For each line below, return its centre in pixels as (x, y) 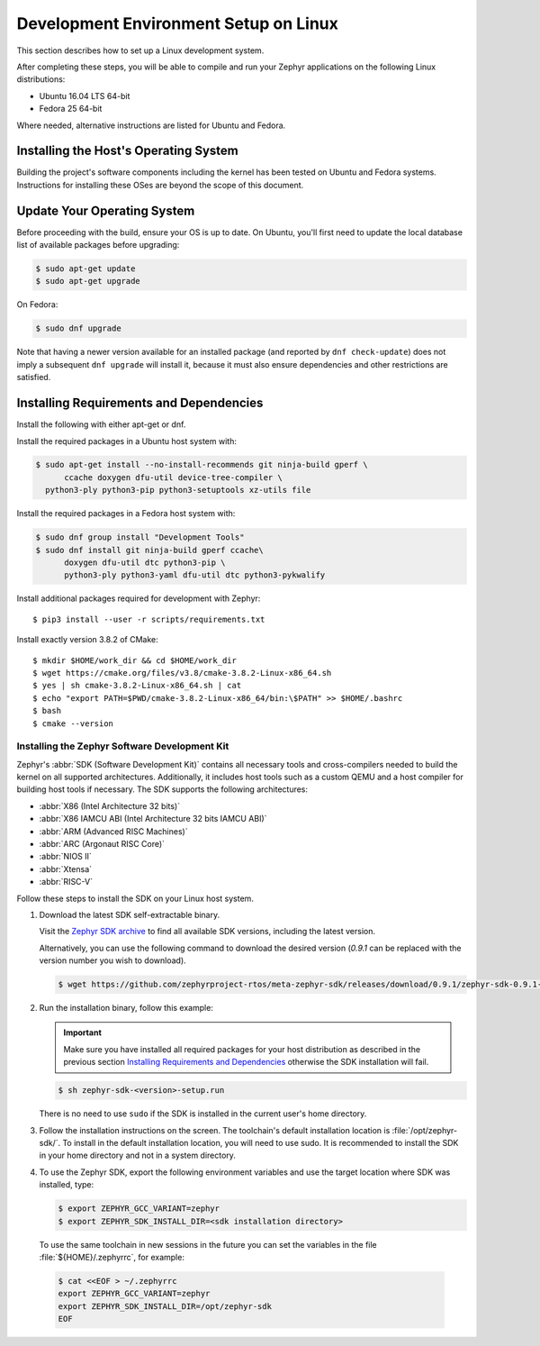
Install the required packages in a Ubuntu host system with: (127, 441)
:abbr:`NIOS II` (65, 857)
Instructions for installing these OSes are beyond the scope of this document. (160, 185)
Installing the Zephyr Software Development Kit (123, 746)
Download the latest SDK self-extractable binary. (130, 914)
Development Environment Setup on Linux (178, 23)
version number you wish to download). (112, 960)
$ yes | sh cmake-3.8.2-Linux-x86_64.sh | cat (137, 686)
